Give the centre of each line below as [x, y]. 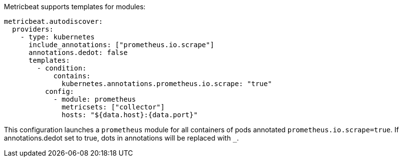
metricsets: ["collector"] [113, 107]
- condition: [62, 68]
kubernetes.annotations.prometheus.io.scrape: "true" [167, 84]
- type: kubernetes [57, 37]
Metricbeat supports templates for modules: [75, 7]
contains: [72, 76]
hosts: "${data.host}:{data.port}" [130, 115]
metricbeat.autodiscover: [54, 21]
